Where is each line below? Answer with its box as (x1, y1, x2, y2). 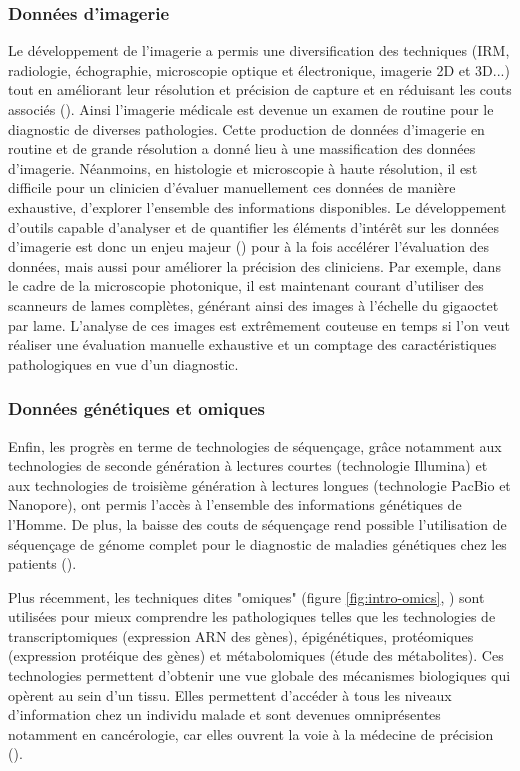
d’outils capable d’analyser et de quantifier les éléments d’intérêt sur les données (8, 216, 500, 237)
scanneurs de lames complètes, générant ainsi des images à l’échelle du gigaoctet (8, 294, 499, 315)
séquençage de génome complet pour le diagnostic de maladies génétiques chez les (8, 533, 507, 554)
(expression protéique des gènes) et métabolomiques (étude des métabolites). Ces (8, 645, 504, 666)
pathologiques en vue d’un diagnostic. (8, 353, 239, 374)
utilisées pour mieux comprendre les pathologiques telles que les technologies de (8, 606, 496, 627)
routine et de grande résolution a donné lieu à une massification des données (8, 138, 476, 159)
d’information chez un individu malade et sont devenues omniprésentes (8, 704, 441, 725)
